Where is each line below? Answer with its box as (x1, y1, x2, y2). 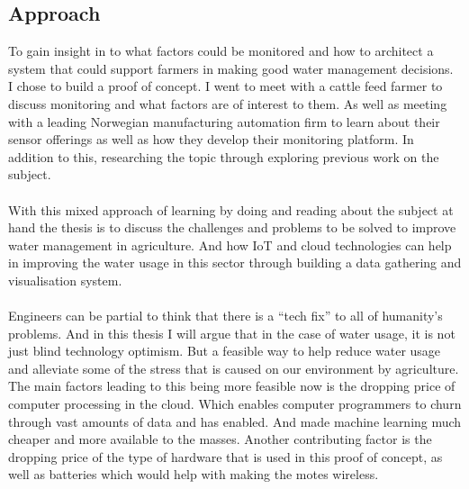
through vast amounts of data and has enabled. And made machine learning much (8, 412, 462, 430)
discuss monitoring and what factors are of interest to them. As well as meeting (8, 94, 447, 113)
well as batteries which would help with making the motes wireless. (8, 465, 379, 484)
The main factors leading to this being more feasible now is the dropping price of (8, 376, 455, 395)
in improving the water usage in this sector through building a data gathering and (8, 253, 462, 272)
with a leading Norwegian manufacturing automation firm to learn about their (8, 112, 440, 131)
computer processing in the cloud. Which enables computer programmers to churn (8, 394, 462, 413)
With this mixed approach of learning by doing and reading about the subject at (8, 200, 454, 219)
